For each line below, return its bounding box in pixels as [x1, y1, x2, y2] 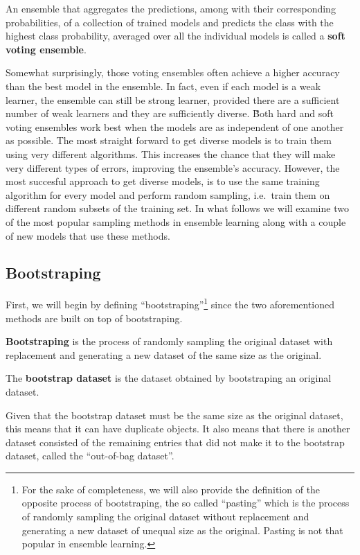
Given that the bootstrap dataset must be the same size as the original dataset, [6, 407, 343, 422]
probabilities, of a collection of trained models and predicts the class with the [6, 15, 334, 29]
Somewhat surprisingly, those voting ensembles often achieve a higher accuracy [6, 65, 340, 80]
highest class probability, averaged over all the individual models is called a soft [6, 28, 345, 43]
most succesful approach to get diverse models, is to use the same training [6, 174, 320, 188]
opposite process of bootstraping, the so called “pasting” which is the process [21, 495, 350, 510]
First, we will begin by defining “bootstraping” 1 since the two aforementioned [6, 295, 335, 311]
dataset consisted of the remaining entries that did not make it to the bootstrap [6, 434, 345, 449]
